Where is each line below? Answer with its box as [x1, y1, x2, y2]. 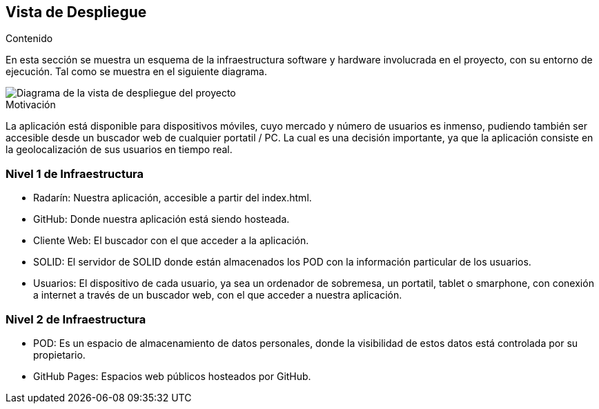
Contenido [6, 32, 53, 45]
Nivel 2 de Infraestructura [6, 312, 146, 326]
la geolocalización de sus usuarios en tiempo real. [6, 143, 233, 156]
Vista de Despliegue [6, 3, 147, 21]
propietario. [33, 348, 86, 361]
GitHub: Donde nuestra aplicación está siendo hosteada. [33, 213, 290, 226]
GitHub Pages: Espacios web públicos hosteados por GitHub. [33, 370, 311, 382]
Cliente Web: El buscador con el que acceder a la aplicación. [33, 235, 309, 247]
